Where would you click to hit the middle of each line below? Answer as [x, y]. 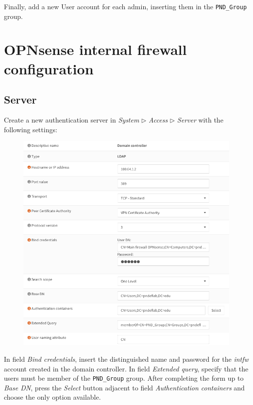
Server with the [200, 120]
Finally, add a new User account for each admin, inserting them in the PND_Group [126, 6]
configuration [49, 68]
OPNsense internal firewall [95, 49]
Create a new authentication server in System [72, 120]
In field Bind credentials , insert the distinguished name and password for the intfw [126, 359]
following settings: [31, 129]
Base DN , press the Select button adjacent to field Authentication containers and [124, 387]
